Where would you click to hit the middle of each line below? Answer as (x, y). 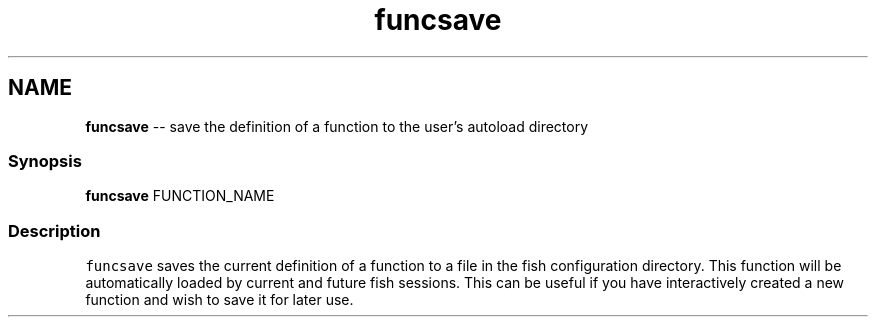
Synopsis (45, 160)
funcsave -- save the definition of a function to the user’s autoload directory (337, 126)
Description (54, 230)
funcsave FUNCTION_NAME (180, 196)
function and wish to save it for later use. (219, 300)
